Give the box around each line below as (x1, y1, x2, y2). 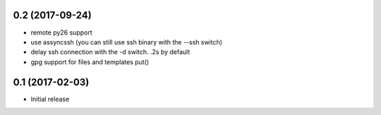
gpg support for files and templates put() (30, 57, 150, 66)
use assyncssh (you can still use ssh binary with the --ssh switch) (30, 37, 222, 46)
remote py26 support (30, 28, 93, 37)
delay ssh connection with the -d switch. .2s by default (30, 48, 190, 56)
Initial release (30, 95, 70, 103)
